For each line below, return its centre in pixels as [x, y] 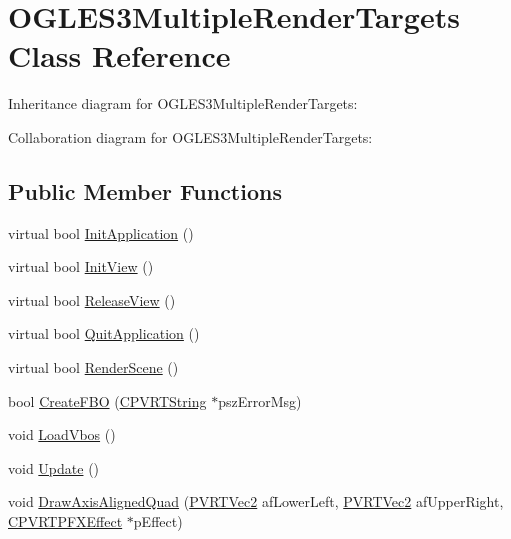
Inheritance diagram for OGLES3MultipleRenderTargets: [183, 103]
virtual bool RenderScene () [93, 367]
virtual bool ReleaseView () [92, 299]
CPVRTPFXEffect [65, 521]
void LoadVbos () [62, 434]
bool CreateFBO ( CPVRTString [107, 400]
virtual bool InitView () [81, 266]
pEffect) [158, 521]
